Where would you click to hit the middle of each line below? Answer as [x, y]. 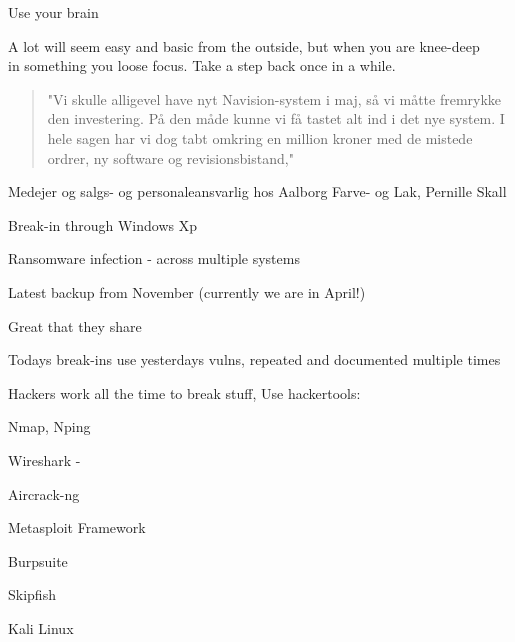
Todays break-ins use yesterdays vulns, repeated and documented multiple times [254, 359]
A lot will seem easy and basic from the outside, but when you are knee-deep [244, 45]
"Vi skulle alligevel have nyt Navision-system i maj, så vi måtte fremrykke [274, 98]
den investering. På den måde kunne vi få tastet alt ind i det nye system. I [276, 118]
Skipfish [32, 594]
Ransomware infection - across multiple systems [154, 258]
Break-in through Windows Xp [102, 224]
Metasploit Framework [77, 527]
